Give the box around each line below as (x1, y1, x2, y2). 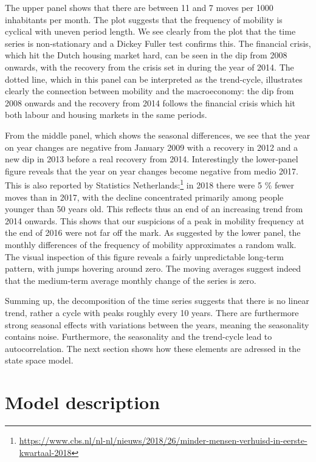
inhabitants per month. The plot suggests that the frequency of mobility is (5, 13, 283, 26)
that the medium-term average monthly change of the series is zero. (5, 274, 256, 286)
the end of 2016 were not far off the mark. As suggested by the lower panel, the (5, 226, 301, 239)
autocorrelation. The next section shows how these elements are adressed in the (5, 342, 301, 354)
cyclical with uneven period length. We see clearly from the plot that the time (5, 25, 296, 38)
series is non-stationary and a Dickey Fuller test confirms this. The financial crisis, (5, 36, 311, 49)
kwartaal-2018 (19, 446, 72, 458)
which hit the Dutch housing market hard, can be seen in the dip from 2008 (5, 49, 287, 61)
